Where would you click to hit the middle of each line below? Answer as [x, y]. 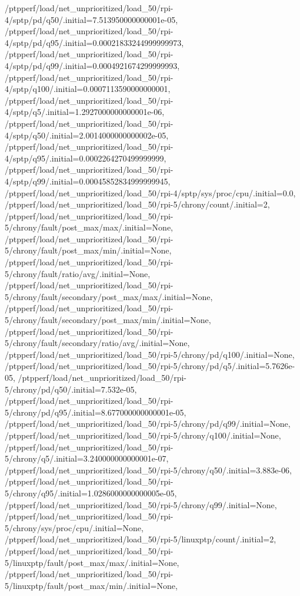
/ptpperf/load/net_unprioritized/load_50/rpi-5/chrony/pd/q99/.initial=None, [148, 424]
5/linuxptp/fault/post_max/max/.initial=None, [92, 562]
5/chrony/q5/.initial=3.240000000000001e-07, [87, 458]
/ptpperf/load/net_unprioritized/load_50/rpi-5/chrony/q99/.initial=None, [141, 504]
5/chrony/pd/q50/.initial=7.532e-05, [71, 389]
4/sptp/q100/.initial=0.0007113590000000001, [88, 89]
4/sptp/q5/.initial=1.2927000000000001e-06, [85, 112]
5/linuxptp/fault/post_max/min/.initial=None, [91, 585]
